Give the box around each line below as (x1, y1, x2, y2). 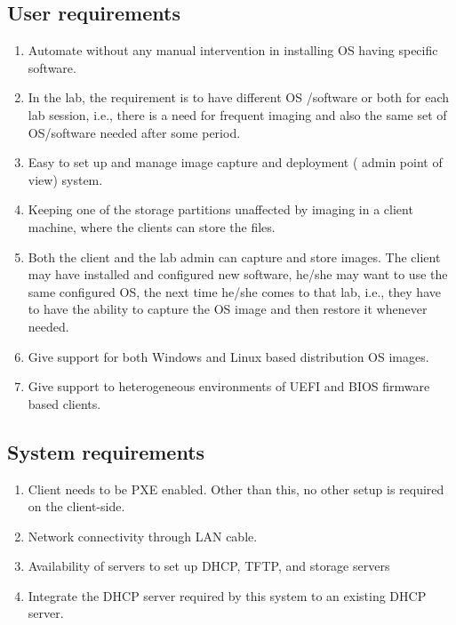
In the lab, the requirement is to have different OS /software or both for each (28, 88, 450, 107)
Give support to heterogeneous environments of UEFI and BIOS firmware (28, 377, 430, 396)
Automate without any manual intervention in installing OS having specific (28, 41, 438, 60)
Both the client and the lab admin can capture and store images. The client (28, 247, 441, 266)
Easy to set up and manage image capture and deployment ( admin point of (28, 153, 443, 172)
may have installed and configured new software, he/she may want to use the (28, 265, 448, 284)
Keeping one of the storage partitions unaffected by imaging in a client (28, 200, 413, 219)
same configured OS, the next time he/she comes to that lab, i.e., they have (28, 282, 441, 300)
